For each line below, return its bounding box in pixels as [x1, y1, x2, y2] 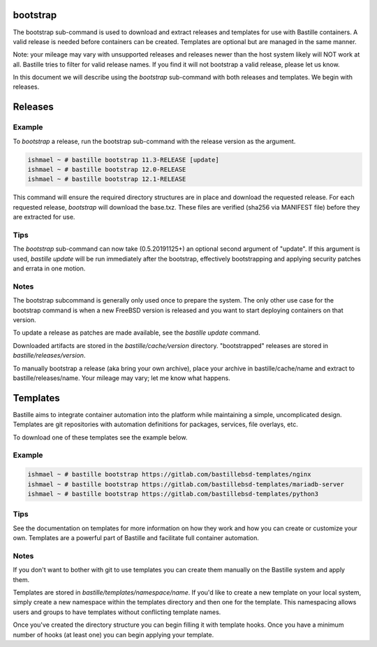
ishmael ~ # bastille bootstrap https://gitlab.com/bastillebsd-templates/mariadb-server [27, 480, 345, 488]
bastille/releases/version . [13, 351, 86, 360]
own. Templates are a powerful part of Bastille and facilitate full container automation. [13, 534, 260, 542]
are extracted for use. [13, 213, 75, 221]
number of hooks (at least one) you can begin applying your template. [13, 630, 214, 639]
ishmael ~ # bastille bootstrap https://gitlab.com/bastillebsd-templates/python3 [27, 490, 319, 497]
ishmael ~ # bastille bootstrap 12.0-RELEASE [27, 166, 186, 173]
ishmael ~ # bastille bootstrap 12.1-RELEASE [27, 175, 186, 183]
